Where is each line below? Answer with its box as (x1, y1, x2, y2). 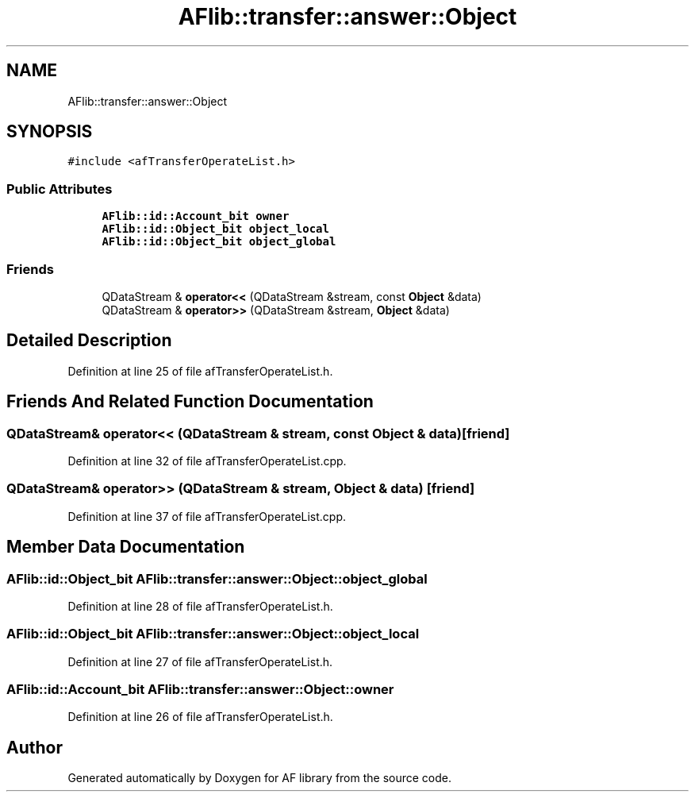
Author (6, 737, 63, 758)
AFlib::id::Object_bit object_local (102, 222, 329, 236)
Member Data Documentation (6, 537, 245, 557)
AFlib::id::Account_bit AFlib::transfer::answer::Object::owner (6, 681, 394, 698)
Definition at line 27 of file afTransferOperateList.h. (67, 654, 333, 669)
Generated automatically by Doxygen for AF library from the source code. (67, 771, 452, 785)
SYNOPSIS (6, 121, 93, 142)
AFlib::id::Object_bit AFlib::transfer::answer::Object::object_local (6, 626, 420, 642)
